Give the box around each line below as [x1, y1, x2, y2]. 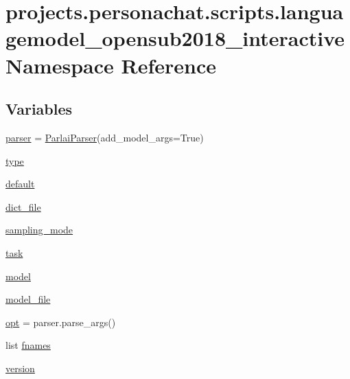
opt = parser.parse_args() [5, 314, 116, 329]
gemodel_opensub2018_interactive [5, 24, 345, 52]
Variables [5, 98, 73, 119]
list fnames [5, 338, 51, 352]
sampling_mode [5, 222, 73, 237]
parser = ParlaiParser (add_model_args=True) [5, 130, 204, 144]
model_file [5, 292, 51, 306]
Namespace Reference [5, 51, 216, 79]
